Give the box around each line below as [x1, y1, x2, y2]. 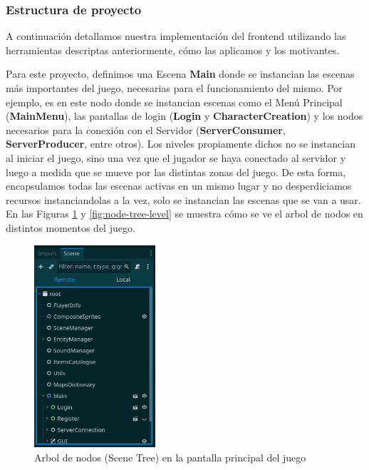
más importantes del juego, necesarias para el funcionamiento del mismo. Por [6, 81, 343, 95]
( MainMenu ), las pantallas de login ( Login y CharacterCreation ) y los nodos [6, 108, 363, 123]
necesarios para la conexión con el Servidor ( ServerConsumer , [6, 122, 286, 137]
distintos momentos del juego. [6, 220, 135, 235]
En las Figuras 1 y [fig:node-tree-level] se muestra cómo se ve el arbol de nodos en [6, 206, 363, 221]
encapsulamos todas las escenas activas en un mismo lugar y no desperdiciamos [6, 178, 352, 193]
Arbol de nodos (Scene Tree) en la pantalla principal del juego [34, 449, 306, 464]
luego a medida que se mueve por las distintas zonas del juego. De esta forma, [6, 164, 346, 179]
